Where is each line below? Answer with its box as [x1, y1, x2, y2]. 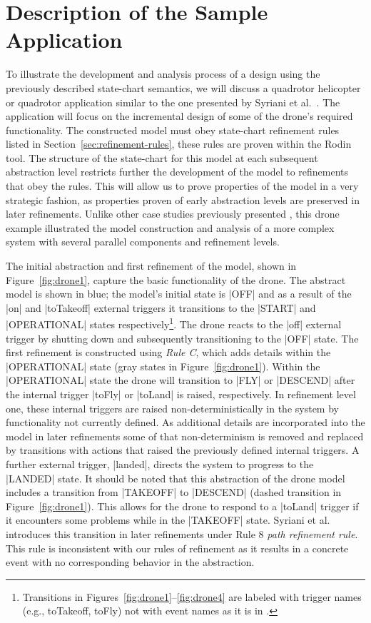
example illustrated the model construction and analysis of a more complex [6, 220, 335, 235]
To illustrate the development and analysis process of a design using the [6, 66, 320, 81]
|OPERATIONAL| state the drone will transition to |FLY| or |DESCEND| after [6, 373, 355, 388]
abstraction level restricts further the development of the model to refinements [6, 164, 349, 179]
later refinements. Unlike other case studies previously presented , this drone [6, 206, 340, 221]
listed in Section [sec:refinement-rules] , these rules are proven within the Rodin [6, 136, 352, 151]
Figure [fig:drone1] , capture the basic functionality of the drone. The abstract [6, 272, 346, 287]
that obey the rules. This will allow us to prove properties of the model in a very [6, 178, 359, 193]
